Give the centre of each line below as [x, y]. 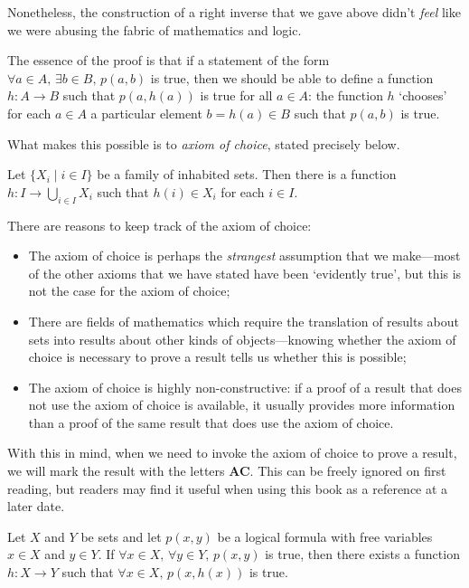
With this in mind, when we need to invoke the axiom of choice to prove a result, [232, 453]
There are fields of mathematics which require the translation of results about [244, 321]
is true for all [236, 95]
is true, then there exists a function [362, 554]
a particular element [146, 113]
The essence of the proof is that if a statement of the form [169, 60]
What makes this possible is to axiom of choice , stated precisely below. [204, 143]
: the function [346, 95]
